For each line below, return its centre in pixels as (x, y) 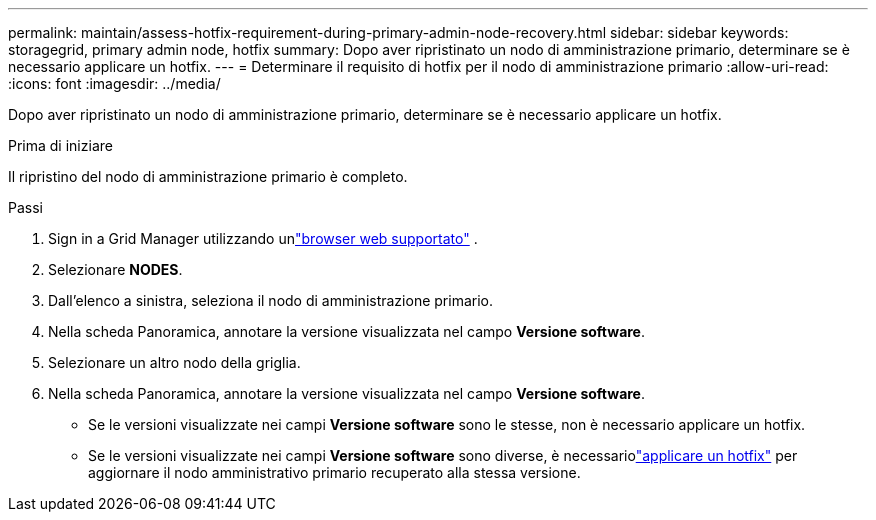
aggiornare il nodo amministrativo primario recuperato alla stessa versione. (334, 472)
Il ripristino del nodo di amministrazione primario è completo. (208, 176)
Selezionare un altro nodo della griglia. (174, 362)
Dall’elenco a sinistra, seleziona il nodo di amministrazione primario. (270, 300)
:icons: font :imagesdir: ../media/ (114, 83)
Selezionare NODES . (115, 269)
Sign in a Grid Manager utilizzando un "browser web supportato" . (263, 238)
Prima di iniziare (60, 145)
